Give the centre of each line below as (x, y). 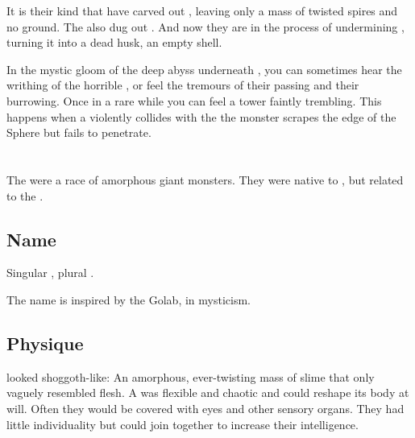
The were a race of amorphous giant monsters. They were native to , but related (205, 179)
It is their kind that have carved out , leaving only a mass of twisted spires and (202, 10)
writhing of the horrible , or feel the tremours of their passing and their (183, 85)
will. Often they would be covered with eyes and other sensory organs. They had (205, 408)
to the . (25, 195)
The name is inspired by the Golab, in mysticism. (129, 299)
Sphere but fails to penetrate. (79, 132)
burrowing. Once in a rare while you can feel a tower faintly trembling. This (194, 100)
